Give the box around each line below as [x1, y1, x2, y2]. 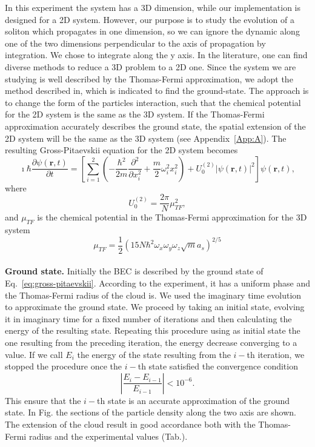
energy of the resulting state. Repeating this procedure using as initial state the [5, 324, 300, 337]
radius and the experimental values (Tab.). [28, 429, 188, 442]
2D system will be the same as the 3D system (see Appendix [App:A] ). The [5, 131, 287, 144]
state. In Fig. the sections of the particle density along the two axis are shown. [5, 406, 296, 419]
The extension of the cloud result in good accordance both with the [5, 417, 256, 430]
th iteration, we [247, 348, 305, 360]
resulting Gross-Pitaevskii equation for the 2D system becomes [5, 144, 238, 156]
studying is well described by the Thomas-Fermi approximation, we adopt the [5, 72, 293, 85]
